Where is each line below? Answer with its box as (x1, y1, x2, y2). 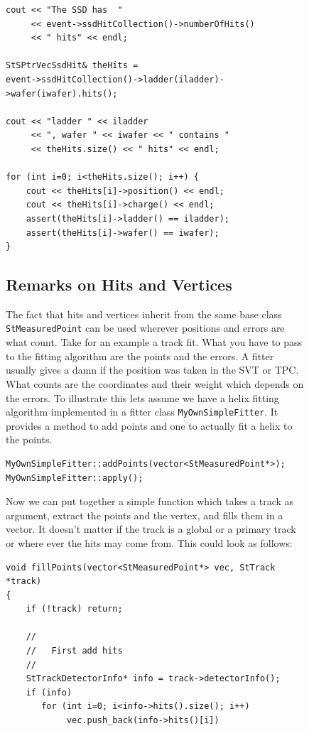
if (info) (26, 687, 72, 698)
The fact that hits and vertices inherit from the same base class (6, 306, 282, 321)
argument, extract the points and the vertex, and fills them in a (6, 507, 283, 522)
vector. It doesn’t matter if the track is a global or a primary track (6, 521, 296, 536)
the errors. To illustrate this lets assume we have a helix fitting (6, 390, 279, 405)
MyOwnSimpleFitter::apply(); (6, 472, 143, 483)
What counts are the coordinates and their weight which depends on (6, 376, 304, 391)
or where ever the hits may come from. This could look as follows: (6, 535, 293, 550)
